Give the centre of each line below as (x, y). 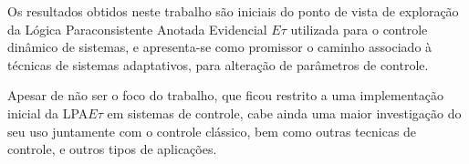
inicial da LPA (48, 113)
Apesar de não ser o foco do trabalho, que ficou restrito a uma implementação (225, 95)
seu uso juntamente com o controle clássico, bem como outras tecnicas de (212, 131)
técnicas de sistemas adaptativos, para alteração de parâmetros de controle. (218, 64)
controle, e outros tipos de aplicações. (112, 149)
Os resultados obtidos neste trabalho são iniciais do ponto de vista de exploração (233, 11)
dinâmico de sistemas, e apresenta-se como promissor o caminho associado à (220, 47)
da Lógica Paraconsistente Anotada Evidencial (137, 29)
